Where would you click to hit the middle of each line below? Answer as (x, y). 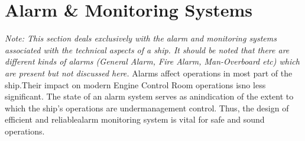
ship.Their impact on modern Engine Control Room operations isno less (135, 84)
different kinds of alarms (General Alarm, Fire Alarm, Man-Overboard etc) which (152, 61)
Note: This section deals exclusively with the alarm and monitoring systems (141, 38)
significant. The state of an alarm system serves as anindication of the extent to (149, 96)
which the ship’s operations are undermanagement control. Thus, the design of (147, 108)
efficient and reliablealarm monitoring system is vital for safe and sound (135, 119)
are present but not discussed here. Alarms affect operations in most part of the (149, 73)
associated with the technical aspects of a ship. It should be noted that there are (147, 49)
